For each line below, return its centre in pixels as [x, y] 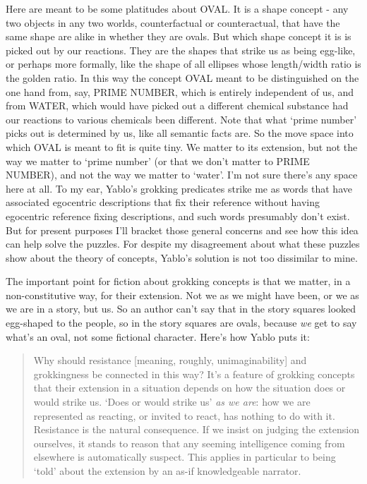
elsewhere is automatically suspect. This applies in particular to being [185, 457]
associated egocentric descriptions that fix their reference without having [163, 202]
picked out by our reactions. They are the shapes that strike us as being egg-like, [181, 50]
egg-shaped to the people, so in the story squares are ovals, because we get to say [181, 323]
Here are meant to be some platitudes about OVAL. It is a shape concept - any [177, 8]
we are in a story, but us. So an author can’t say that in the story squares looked [181, 309]
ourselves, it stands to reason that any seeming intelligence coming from [189, 443]
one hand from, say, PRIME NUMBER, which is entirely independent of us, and [180, 91]
